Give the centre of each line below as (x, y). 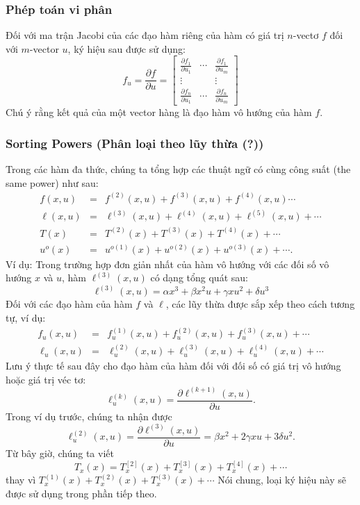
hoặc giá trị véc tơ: (46, 379)
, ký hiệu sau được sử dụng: (126, 48)
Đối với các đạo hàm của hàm (69, 304)
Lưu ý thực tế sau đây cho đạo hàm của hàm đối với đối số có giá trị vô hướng (173, 366)
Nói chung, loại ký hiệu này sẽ (282, 480)
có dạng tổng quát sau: (199, 278)
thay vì (21, 480)
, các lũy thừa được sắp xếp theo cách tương (260, 304)
